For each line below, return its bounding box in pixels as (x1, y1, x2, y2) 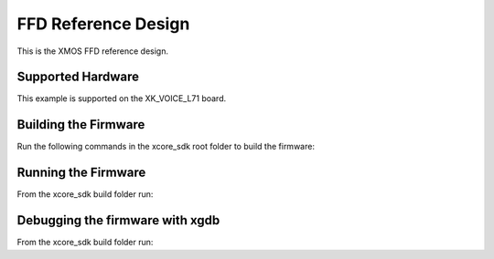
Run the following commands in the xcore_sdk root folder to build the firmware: (16, 141, 316, 152)
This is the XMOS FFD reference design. (16, 46, 169, 57)
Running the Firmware (16, 165, 146, 181)
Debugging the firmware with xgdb (16, 212, 220, 228)
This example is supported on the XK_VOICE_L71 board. (16, 93, 227, 104)
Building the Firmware (16, 117, 145, 132)
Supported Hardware (16, 69, 140, 85)
